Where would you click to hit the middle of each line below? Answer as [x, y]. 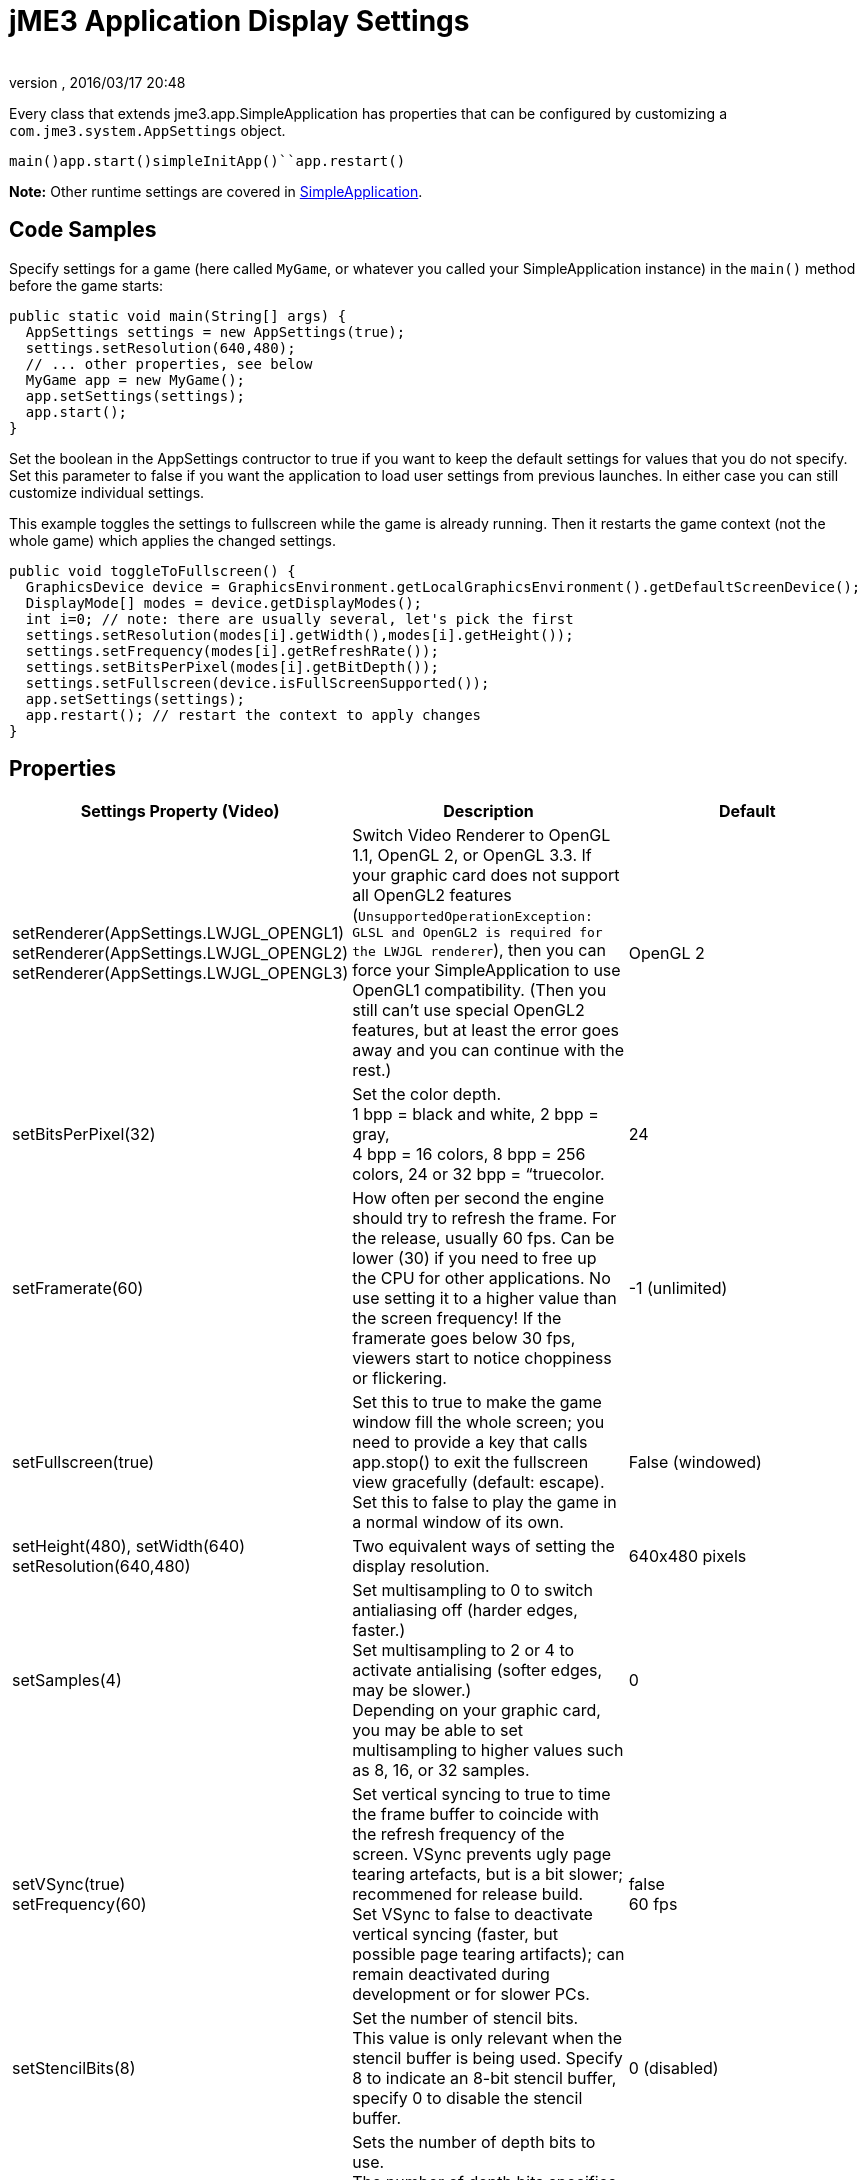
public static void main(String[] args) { [178, 315]
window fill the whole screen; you [478, 1422]
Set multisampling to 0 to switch [473, 1590]
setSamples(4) [67, 1680]
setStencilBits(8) [74, 2068]
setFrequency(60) [79, 1904]
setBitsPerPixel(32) [84, 1134]
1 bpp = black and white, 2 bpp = [475, 1114]
